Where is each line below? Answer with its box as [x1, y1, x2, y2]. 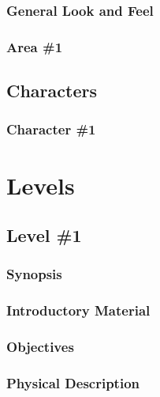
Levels [6, 168, 75, 201]
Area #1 [6, 36, 63, 56]
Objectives [6, 337, 74, 357]
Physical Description [6, 372, 140, 392]
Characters [6, 78, 97, 103]
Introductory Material [6, 301, 151, 320]
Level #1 [6, 223, 82, 248]
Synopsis [6, 264, 62, 284]
